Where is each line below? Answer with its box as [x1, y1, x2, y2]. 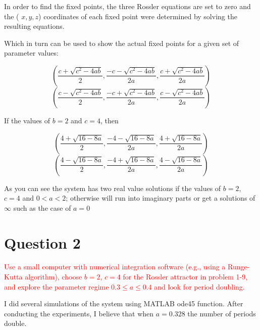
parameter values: [4, 48, 59, 58]
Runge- [227, 261, 250, 272]
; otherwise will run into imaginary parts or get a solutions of [66, 193, 255, 203]
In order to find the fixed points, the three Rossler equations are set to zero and [4, 1, 251, 11]
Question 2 [4, 232, 81, 253]
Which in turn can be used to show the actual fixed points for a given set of [4, 37, 239, 48]
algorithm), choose [25, 271, 82, 282]
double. [4, 318, 27, 328]
